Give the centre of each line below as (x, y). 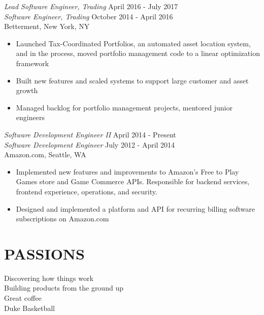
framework (32, 63)
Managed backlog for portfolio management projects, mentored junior (124, 107)
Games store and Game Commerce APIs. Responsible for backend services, (133, 181)
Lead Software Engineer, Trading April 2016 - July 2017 (91, 6)
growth (27, 90)
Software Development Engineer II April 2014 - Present (90, 134)
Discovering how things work (49, 278)
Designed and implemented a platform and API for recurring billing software (135, 208)
